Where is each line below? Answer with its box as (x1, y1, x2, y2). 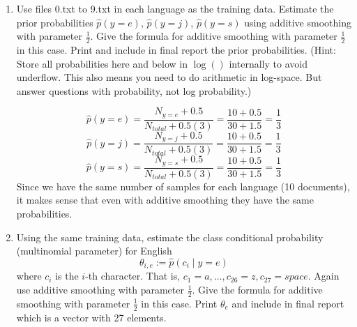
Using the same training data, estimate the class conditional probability (16, 229, 324, 244)
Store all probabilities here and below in (16, 56, 188, 70)
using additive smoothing (244, 15, 351, 29)
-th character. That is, (85, 268, 181, 283)
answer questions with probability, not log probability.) (16, 83, 252, 98)
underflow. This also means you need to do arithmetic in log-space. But (16, 70, 322, 84)
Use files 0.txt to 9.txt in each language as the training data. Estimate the (16, 1, 334, 15)
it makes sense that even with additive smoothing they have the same (16, 192, 314, 207)
